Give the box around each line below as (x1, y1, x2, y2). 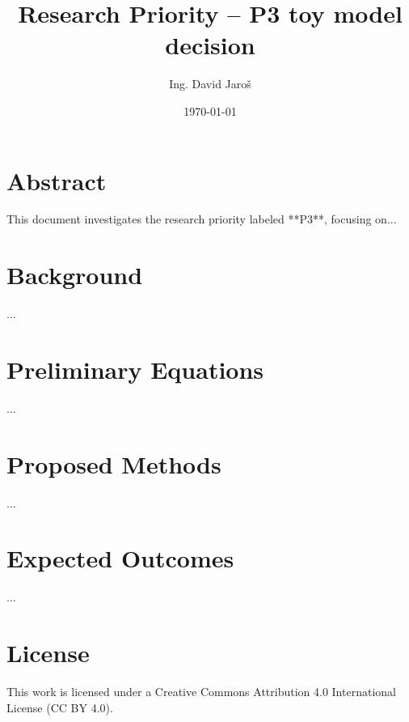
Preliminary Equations (6, 352, 264, 385)
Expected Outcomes (6, 541, 234, 575)
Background (6, 258, 143, 291)
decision (165, 28, 255, 62)
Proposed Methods (6, 447, 221, 480)
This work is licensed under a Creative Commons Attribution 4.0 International (6, 683, 396, 700)
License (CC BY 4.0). (6, 699, 113, 716)
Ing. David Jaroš (169, 75, 251, 92)
